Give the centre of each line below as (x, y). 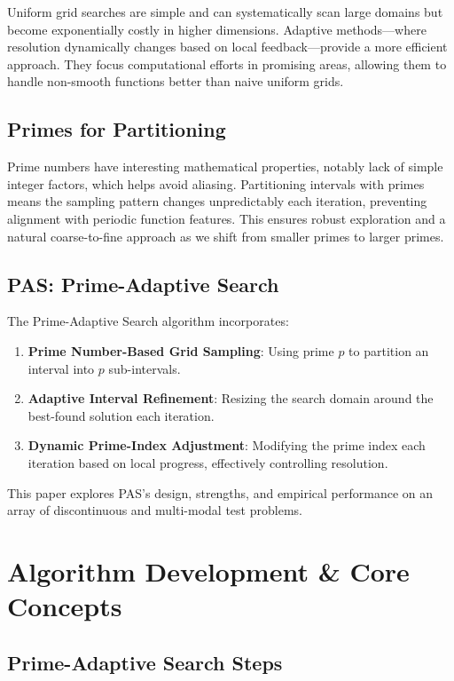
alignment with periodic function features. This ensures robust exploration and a (227, 218)
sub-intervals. (145, 368)
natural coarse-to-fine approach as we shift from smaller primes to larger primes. (226, 236)
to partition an (389, 350)
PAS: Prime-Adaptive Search (143, 284)
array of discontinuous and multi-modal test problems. (155, 510)
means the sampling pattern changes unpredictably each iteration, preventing (217, 201)
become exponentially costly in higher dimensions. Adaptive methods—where (217, 29)
